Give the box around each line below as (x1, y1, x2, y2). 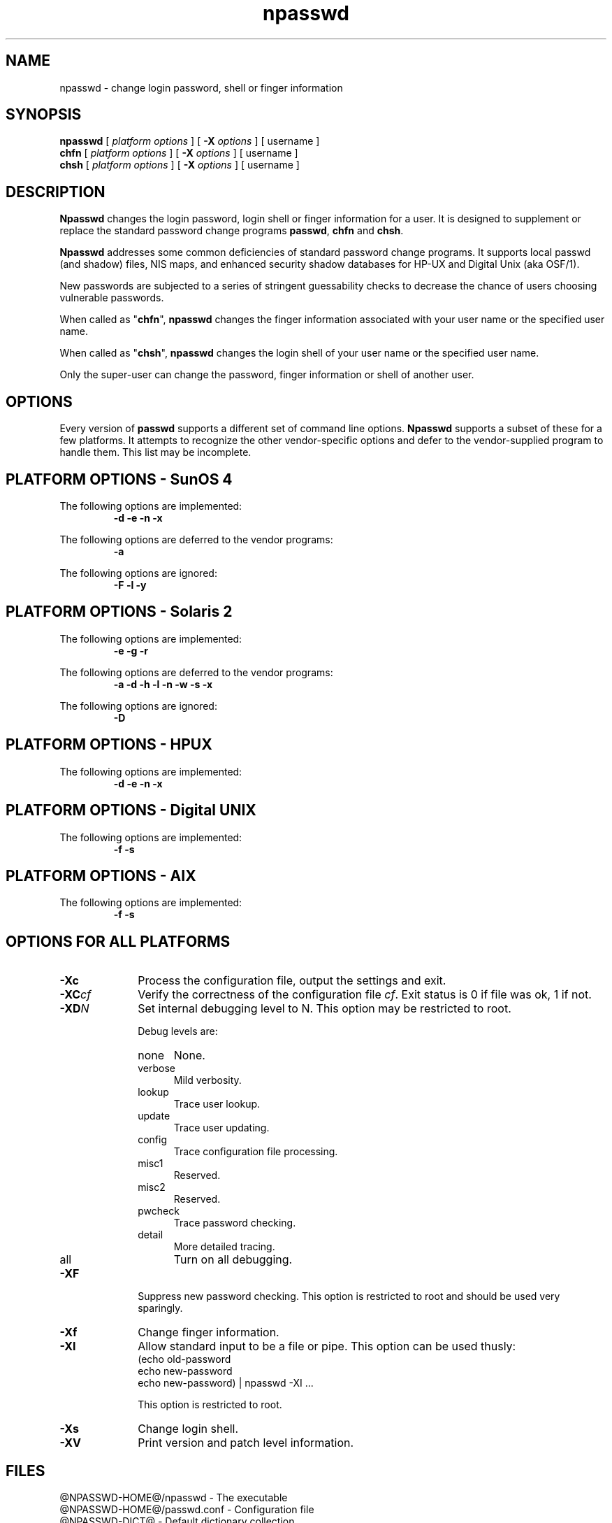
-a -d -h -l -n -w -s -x (113, 678, 213, 690)
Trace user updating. (173, 1122, 270, 1134)
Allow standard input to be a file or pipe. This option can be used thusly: (138, 1339, 516, 1354)
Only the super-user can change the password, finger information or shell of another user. (59, 369, 474, 381)
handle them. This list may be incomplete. (59, 446, 252, 459)
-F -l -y (113, 578, 147, 591)
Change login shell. (138, 1422, 239, 1436)
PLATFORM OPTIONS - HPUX (6, 736, 212, 754)
